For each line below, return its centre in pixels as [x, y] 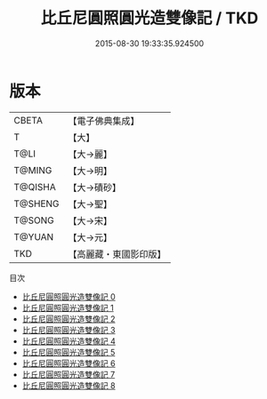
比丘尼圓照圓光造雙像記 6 [69, 363]
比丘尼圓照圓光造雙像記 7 [69, 374]
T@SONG [34, 220]
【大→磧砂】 [95, 188]
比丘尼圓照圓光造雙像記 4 [69, 341]
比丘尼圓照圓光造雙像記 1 [68, 307]
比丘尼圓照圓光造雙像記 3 [69, 330]
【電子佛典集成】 [104, 121]
